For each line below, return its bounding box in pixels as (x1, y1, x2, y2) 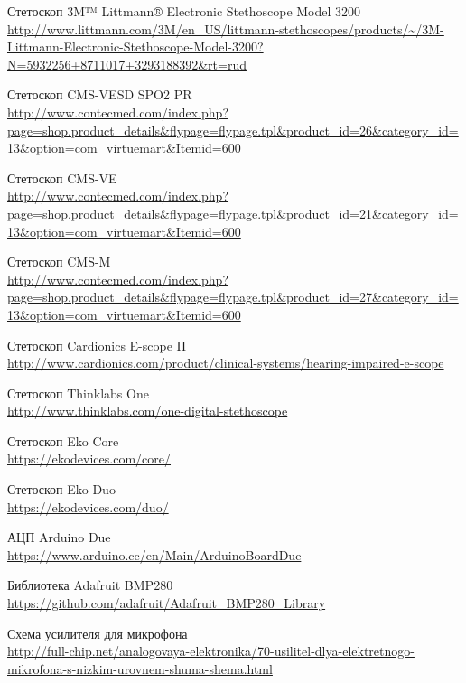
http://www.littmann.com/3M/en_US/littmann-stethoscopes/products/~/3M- (7, 19, 444, 38)
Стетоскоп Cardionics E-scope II (7, 335, 187, 354)
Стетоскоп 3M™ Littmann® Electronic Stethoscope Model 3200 (7, 2, 361, 20)
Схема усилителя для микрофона (7, 623, 188, 642)
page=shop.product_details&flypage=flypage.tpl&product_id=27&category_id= (7, 287, 459, 306)
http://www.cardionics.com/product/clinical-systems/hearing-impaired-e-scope (7, 353, 444, 372)
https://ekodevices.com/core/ (7, 449, 172, 468)
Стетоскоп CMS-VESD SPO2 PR (7, 85, 192, 104)
